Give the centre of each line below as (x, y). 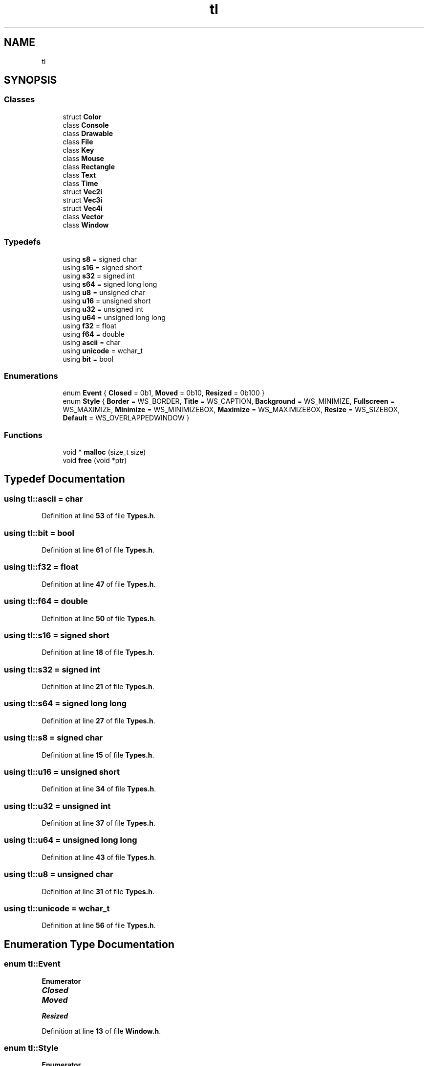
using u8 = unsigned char (104, 292)
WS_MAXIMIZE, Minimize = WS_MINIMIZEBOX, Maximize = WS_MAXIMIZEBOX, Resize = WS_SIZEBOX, (231, 410)
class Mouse (83, 158)
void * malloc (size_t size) (104, 452)
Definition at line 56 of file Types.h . (99, 926)
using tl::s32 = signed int (52, 669)
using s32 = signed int (99, 276)
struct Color (82, 116)
